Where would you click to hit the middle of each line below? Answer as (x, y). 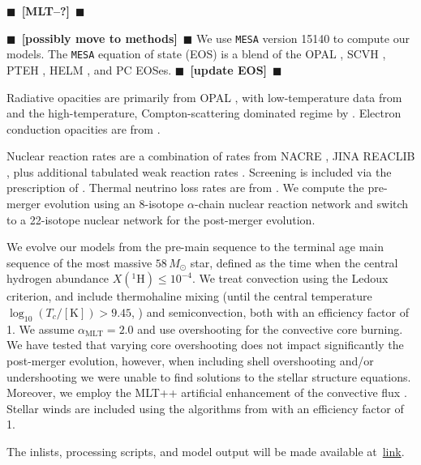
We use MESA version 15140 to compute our (303, 38)
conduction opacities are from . (84, 128)
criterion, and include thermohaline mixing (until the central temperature (189, 296)
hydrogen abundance (58, 278)
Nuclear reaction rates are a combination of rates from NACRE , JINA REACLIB (211, 156)
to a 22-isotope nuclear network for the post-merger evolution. (161, 219)
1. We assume (41, 328)
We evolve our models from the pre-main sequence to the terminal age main (195, 247)
